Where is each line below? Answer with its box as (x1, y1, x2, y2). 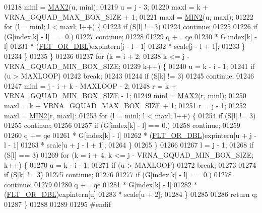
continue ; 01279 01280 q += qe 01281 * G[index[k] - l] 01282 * (4, 179, 198, 189)
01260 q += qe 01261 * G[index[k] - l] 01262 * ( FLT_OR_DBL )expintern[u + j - (4, 129, 257, 140)
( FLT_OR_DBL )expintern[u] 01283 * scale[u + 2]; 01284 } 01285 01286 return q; (4, 189, 258, 199)
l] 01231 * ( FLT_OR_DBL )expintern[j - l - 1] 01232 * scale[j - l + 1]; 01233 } (4, 41, 245, 51)
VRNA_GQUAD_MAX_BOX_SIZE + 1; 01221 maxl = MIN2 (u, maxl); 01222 (4, 11, 253, 22)
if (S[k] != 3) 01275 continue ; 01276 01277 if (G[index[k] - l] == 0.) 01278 (4, 169, 232, 180)
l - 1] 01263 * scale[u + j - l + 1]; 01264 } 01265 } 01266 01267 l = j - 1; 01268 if (4, 139, 254, 150)
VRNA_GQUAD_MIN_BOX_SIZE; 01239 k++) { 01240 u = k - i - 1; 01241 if (4, 60, 255, 71)
